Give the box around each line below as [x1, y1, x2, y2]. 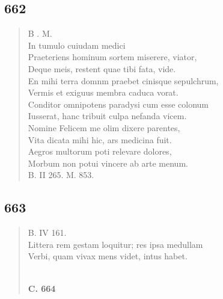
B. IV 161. [28, 226, 67, 239]
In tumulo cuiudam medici [28, 39, 126, 51]
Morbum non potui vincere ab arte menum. [28, 156, 188, 169]
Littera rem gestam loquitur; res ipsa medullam [28, 238, 203, 250]
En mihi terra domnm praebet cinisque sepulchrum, [28, 74, 219, 87]
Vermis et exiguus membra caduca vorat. [28, 86, 179, 99]
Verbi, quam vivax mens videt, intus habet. [28, 250, 188, 262]
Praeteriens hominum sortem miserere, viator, [28, 51, 197, 63]
